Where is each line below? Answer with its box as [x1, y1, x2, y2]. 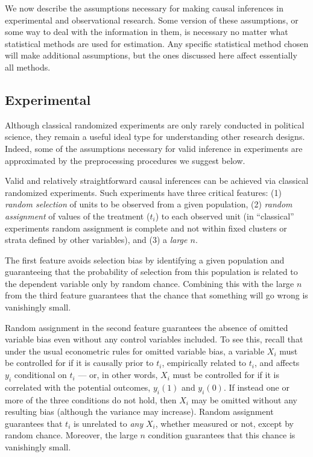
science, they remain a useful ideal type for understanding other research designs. [5, 130, 305, 143]
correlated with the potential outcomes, [5, 380, 151, 393]
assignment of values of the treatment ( [5, 209, 150, 222]
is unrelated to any [73, 417, 144, 429]
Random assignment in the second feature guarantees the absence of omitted [5, 321, 288, 333]
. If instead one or [223, 380, 289, 393]
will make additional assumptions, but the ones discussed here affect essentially [5, 49, 297, 61]
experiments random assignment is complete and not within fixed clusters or [5, 221, 287, 234]
